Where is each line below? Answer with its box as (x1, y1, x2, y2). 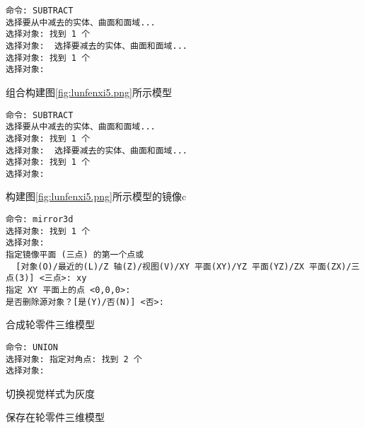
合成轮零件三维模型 (6, 317, 95, 332)
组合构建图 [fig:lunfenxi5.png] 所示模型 (6, 84, 172, 99)
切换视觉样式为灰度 (6, 386, 95, 400)
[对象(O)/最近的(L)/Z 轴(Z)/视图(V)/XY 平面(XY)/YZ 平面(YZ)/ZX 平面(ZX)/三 (16, 261, 360, 272)
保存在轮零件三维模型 (6, 410, 105, 424)
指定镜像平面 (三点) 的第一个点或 (6, 250, 144, 260)
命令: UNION (6, 342, 58, 352)
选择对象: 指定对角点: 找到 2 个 (6, 354, 142, 364)
